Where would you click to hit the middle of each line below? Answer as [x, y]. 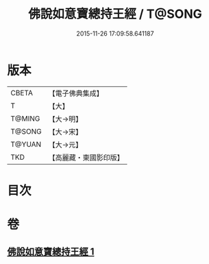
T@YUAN [26, 144]
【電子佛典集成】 [76, 93]
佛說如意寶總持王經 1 [51, 252]
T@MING [25, 119]
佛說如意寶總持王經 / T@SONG [115, 14]
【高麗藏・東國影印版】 [86, 157]
